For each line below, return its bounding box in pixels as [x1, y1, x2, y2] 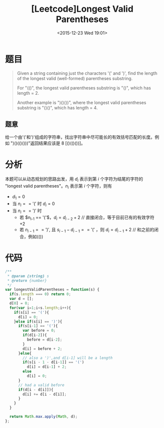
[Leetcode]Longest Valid [31, 3, 134, 15]
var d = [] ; [9, 297, 34, 301]
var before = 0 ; [23, 328, 56, 333]
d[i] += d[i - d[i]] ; [23, 392, 67, 397]
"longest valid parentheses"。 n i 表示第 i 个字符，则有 [5, 183, 113, 190]
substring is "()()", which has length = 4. [17, 105, 98, 110]
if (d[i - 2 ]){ [23, 333, 47, 338]
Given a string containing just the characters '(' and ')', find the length [17, 70, 158, 76]
